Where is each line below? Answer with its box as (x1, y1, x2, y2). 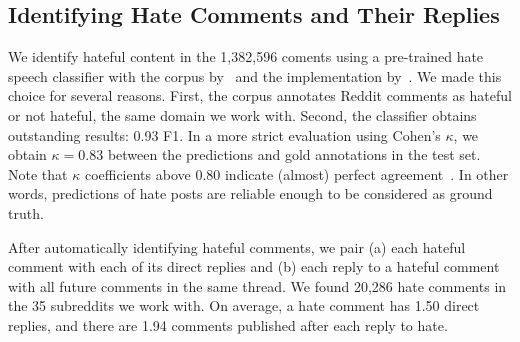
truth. (8, 202, 44, 223)
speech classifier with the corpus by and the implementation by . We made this (8, 65, 502, 86)
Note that (8, 163, 68, 184)
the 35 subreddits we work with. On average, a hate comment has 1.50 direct (8, 295, 480, 316)
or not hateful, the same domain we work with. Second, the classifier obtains (8, 104, 477, 125)
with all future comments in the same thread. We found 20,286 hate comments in (8, 275, 507, 296)
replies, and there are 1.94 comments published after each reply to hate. (8, 314, 448, 335)
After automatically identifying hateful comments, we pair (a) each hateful (8, 236, 466, 257)
